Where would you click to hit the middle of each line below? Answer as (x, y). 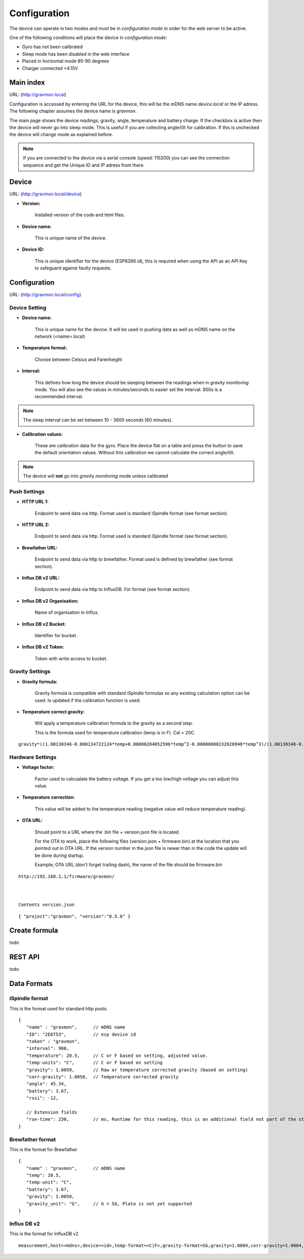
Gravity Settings (30, 672)
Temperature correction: (49, 797)
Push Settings (27, 491)
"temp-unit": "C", (49, 1182)
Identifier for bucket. (56, 635)
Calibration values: (42, 434)
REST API (25, 957)
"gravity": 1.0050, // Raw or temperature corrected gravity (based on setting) (137, 1070)
